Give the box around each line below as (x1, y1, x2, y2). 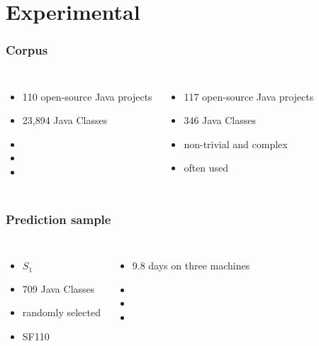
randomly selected (22, 305, 101, 320)
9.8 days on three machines (132, 258, 250, 273)
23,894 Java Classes (22, 113, 108, 128)
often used (184, 160, 229, 175)
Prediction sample (6, 210, 111, 228)
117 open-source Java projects (184, 89, 314, 104)
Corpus (6, 41, 48, 59)
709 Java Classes (22, 281, 95, 296)
